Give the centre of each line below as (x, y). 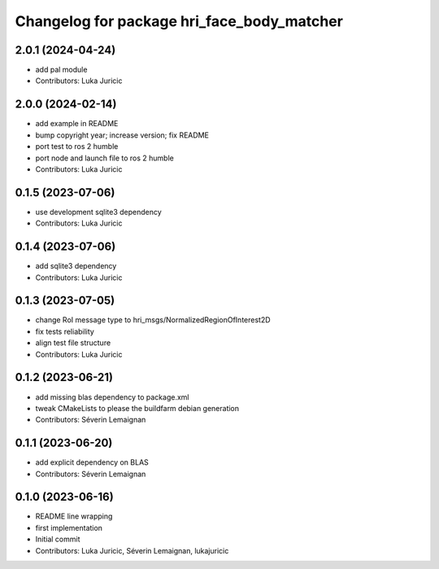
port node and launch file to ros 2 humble (104, 158)
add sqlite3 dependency (76, 266)
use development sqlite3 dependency (98, 212)
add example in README (77, 124)
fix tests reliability (65, 331)
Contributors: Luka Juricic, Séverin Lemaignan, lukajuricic (132, 550)
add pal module (61, 70)
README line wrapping (74, 516)
